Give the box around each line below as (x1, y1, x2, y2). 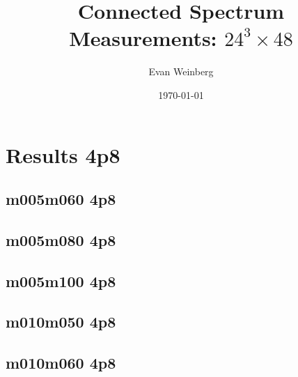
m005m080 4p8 (6, 229, 116, 250)
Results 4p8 (6, 140, 120, 169)
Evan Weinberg (148, 64, 214, 79)
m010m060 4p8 (6, 352, 116, 374)
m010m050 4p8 (6, 311, 116, 332)
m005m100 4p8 (6, 270, 116, 291)
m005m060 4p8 (6, 188, 116, 210)
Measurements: (69, 24, 217, 52)
